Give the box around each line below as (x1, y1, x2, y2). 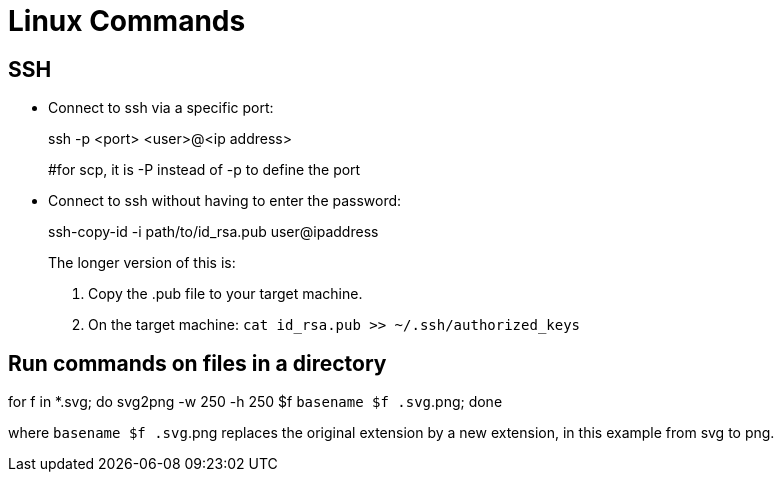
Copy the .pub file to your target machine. (88, 285, 363, 303)
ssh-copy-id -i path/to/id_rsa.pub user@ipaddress (48, 223, 379, 241)
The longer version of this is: (48, 254, 236, 272)
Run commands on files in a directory (8, 350, 387, 376)
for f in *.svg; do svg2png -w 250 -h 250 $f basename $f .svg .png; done (8, 393, 503, 411)
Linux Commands (8, 4, 246, 38)
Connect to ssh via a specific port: (48, 99, 274, 117)
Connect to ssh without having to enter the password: (48, 192, 402, 210)
